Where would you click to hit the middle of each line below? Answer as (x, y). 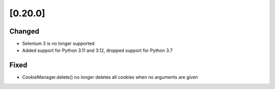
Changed (24, 31)
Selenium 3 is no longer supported (58, 44)
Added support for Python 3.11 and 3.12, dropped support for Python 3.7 (98, 50)
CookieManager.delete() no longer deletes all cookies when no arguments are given (110, 77)
